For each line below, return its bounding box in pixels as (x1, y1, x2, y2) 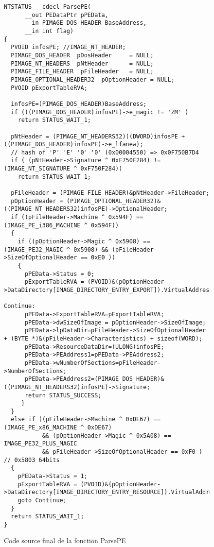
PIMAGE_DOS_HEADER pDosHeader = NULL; (11, 51, 154, 59)
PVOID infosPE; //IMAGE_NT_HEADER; (11, 44, 126, 51)
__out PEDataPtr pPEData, (24, 11, 108, 18)
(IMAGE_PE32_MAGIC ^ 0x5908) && (4, 246, 108, 253)
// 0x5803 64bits (4, 456, 60, 463)
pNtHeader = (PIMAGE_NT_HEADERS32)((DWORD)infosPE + (11, 133, 185, 140)
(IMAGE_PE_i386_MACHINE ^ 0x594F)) (4, 222, 119, 229)
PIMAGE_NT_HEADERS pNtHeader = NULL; (11, 60, 154, 67)
